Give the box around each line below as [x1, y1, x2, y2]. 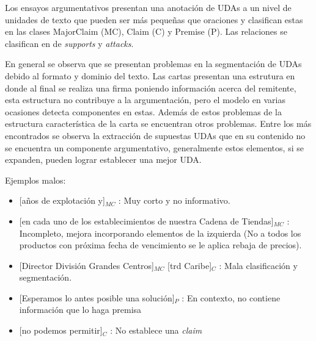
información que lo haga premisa [19, 303, 142, 316]
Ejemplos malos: [5, 173, 66, 186]
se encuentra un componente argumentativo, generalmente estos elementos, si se [5, 141, 304, 154]
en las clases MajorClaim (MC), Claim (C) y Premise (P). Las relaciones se [5, 25, 287, 38]
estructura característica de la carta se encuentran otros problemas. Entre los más [5, 117, 312, 130]
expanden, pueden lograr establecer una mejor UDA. [5, 153, 202, 166]
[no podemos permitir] [19, 324, 103, 337]
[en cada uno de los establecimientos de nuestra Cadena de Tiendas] [19, 214, 274, 227]
